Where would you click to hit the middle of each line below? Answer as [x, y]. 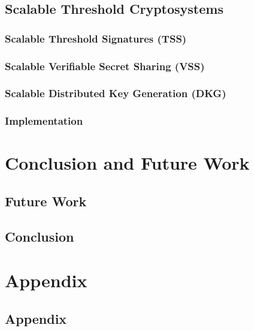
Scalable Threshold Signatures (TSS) [96, 38]
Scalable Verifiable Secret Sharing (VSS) [105, 66]
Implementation [44, 121]
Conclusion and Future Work [127, 163]
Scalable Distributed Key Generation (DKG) [116, 93]
